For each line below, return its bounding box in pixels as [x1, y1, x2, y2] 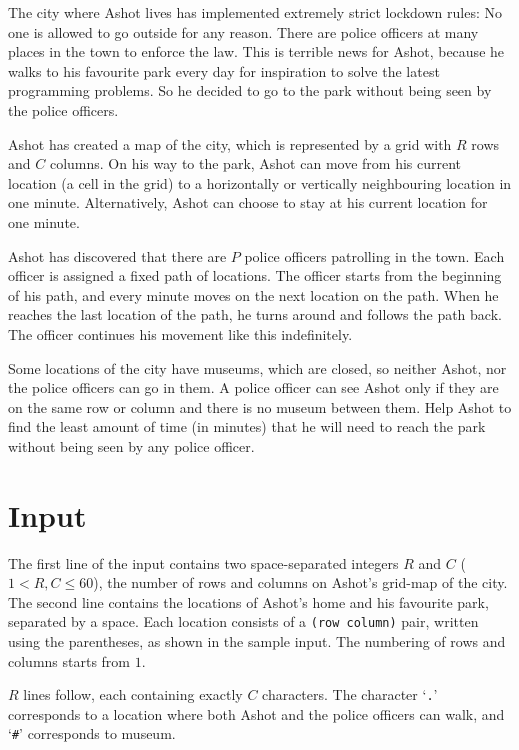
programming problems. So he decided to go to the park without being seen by [8, 80, 492, 101]
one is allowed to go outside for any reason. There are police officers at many [8, 21, 479, 42]
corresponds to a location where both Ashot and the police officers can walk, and [8, 703, 505, 724]
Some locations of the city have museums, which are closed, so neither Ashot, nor [8, 357, 507, 378]
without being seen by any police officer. [8, 435, 255, 456]
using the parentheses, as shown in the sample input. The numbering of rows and [8, 631, 506, 652]
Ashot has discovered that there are [8, 245, 227, 266]
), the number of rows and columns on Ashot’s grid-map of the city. [93, 572, 508, 593]
